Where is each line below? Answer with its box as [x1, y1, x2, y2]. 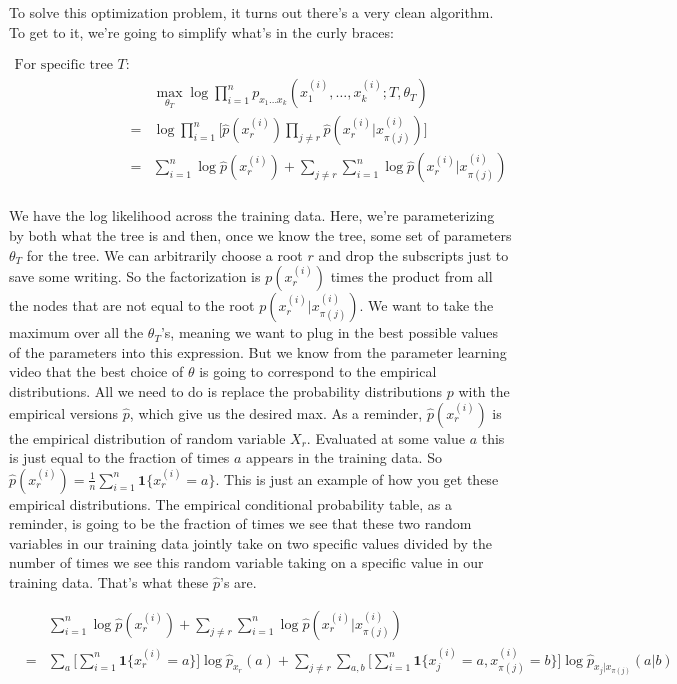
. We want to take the [359, 295, 494, 316]
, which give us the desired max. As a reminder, [129, 402, 423, 423]
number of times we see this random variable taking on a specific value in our [9, 552, 484, 573]
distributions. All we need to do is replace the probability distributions [9, 380, 443, 401]
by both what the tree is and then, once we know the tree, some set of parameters [9, 224, 512, 245]
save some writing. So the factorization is [9, 266, 261, 287]
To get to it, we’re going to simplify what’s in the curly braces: [9, 21, 394, 42]
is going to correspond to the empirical [199, 361, 437, 382]
